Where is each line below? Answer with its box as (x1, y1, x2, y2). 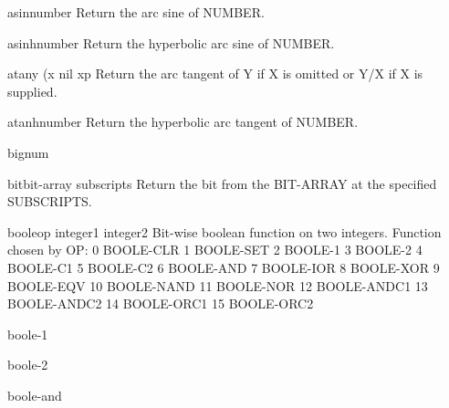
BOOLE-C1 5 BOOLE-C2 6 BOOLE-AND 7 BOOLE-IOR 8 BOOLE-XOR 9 (7, 257, 440, 277)
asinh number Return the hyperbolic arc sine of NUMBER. (7, 33, 335, 52)
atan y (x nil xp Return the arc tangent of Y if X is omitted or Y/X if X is (7, 64, 423, 83)
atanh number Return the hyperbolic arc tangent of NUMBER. (7, 112, 359, 131)
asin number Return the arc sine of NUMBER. (7, 3, 265, 21)
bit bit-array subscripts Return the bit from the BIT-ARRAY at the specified (7, 173, 437, 193)
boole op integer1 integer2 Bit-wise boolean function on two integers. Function (7, 222, 442, 241)
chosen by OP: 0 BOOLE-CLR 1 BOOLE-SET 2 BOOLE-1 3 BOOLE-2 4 (7, 240, 423, 259)
